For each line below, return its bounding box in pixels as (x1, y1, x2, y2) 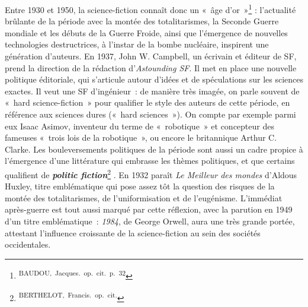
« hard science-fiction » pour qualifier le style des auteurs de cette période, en (5, 96, 290, 109)
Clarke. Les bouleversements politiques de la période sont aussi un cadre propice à (5, 143, 303, 155)
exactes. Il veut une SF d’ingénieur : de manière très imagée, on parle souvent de (5, 84, 300, 97)
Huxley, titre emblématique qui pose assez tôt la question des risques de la (5, 180, 275, 192)
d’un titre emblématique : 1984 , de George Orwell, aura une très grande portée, (5, 215, 295, 227)
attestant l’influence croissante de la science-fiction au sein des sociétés (5, 226, 261, 239)
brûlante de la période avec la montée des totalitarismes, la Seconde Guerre (5, 15, 279, 27)
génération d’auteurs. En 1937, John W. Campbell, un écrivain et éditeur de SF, (5, 50, 297, 62)
